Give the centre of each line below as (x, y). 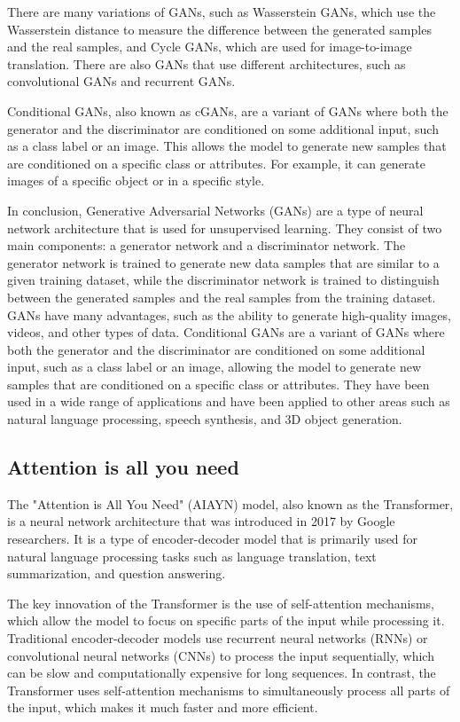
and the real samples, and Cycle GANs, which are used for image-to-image (210, 47)
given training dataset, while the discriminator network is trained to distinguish (223, 280)
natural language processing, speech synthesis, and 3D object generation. (205, 419)
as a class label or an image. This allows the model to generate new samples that (227, 146)
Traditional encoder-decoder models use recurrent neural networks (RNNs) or (218, 638)
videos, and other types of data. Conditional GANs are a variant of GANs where (226, 332)
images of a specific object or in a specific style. (136, 180)
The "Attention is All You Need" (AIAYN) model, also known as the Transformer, (230, 503)
